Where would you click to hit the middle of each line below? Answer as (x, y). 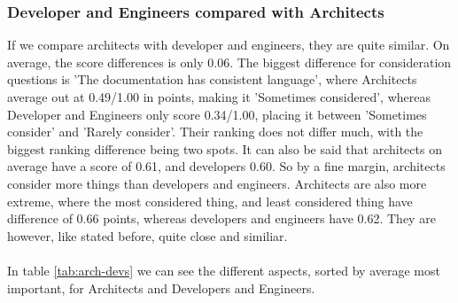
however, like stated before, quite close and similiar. (147, 235)
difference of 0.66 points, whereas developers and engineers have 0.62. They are (221, 218)
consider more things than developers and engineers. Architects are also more (217, 183)
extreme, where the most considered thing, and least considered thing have (210, 201)
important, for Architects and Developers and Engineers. (161, 287)
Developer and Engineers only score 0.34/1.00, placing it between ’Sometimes (217, 114)
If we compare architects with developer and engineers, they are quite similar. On (229, 45)
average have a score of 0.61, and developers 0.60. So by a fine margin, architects (226, 166)
